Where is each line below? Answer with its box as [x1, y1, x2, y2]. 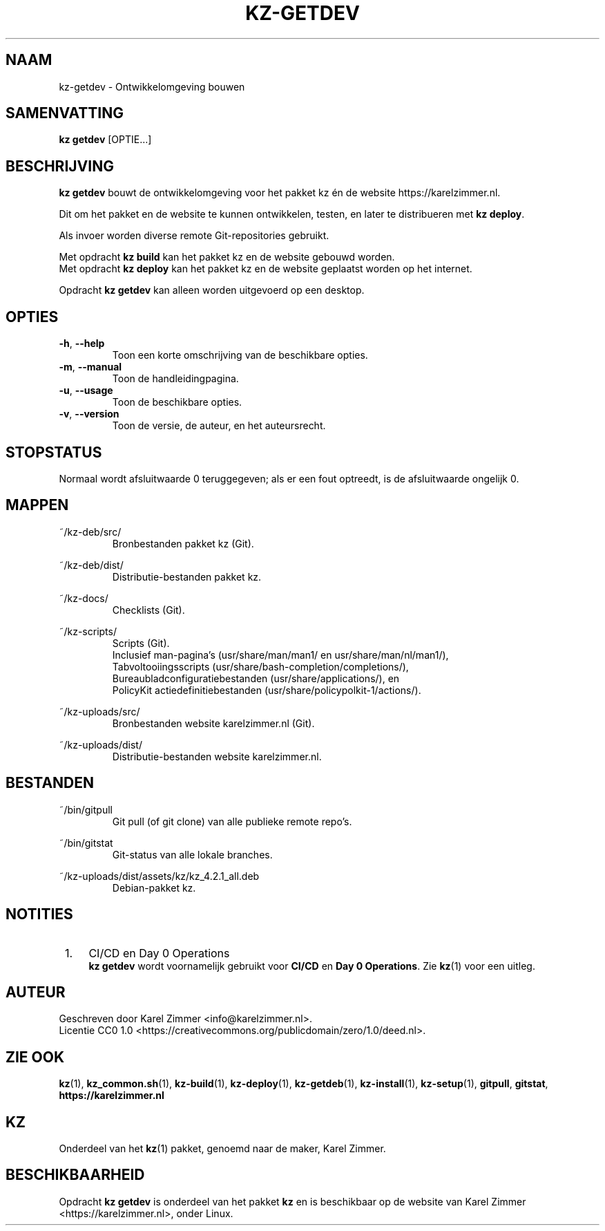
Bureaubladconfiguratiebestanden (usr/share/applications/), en [112, 672, 400, 684]
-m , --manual [59, 361, 122, 373]
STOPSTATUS [6, 443, 102, 461]
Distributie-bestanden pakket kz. [112, 570, 262, 583]
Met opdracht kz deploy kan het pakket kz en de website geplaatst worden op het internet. [59, 263, 472, 275]
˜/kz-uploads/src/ [59, 705, 140, 717]
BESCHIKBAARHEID [6, 1166, 145, 1184]
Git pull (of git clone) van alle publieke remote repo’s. [112, 815, 352, 827]
